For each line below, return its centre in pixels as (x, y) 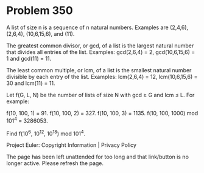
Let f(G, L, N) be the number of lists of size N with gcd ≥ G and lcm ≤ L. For (100, 95)
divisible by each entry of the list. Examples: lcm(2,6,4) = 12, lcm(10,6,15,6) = (102, 76)
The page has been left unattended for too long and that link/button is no (97, 157)
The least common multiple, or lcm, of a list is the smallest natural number (99, 70)
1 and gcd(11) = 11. (29, 58)
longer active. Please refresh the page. (55, 163)
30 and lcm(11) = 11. (31, 83)
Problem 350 (40, 11)
